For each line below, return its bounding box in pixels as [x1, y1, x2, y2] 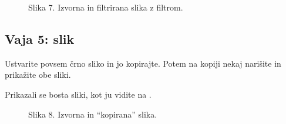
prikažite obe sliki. [5, 68, 71, 81]
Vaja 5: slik [5, 29, 75, 47]
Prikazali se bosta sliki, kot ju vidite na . [5, 88, 152, 100]
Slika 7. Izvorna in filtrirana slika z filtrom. [28, 1, 183, 13]
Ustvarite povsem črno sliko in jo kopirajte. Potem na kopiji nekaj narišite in [5, 57, 281, 69]
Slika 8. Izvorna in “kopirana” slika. [28, 108, 157, 120]
